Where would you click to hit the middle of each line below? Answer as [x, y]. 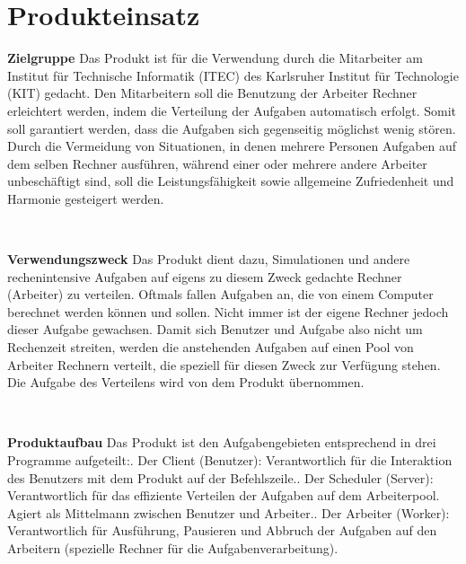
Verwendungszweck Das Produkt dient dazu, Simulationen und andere [209, 259]
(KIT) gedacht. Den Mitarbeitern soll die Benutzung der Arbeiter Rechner [212, 93]
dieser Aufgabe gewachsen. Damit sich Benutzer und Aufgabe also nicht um [215, 329]
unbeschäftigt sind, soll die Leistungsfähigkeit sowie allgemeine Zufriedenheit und [231, 181]
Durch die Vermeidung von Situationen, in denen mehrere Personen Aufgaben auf [232, 146]
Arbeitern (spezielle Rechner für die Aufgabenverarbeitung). [173, 547]
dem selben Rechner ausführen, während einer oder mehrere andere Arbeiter [217, 163]
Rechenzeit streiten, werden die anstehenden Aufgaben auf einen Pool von [211, 347]
